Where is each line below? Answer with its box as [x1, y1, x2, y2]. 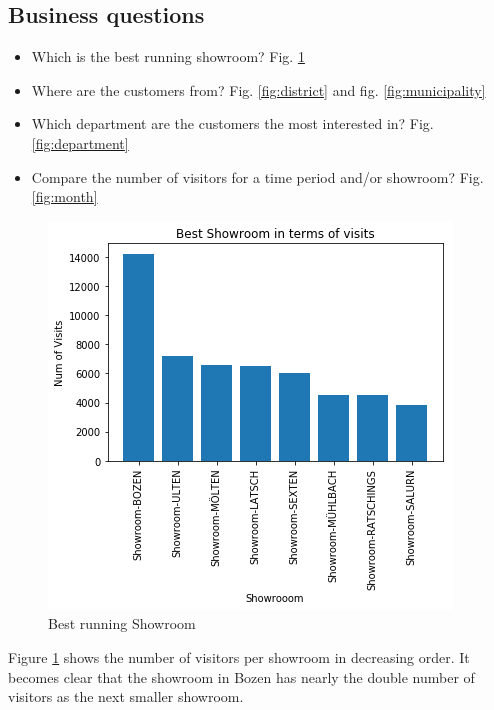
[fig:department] [31, 132, 129, 153]
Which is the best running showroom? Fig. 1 [31, 46, 305, 67]
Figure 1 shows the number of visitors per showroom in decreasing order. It [8, 646, 470, 667]
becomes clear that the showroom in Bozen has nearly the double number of [8, 666, 475, 687]
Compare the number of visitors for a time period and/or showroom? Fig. [31, 166, 484, 187]
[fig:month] [31, 186, 98, 207]
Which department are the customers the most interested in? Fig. [31, 113, 434, 134]
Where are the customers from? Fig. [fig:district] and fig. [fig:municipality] [31, 79, 486, 100]
